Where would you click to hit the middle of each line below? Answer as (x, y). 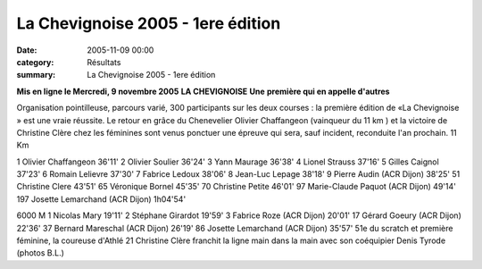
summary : (36, 75)
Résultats (104, 62)
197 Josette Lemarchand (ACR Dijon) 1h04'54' (101, 199)
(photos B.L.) (40, 253)
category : (35, 62)
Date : (27, 50)
